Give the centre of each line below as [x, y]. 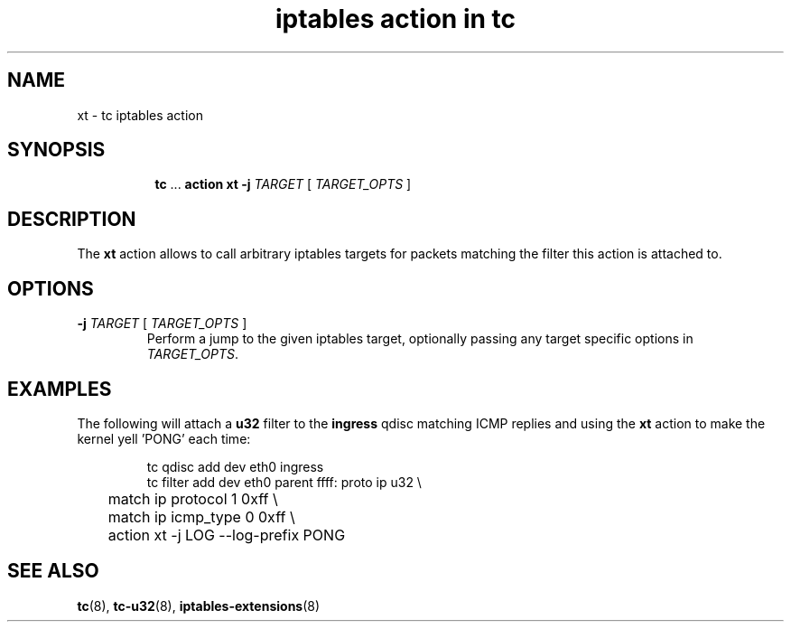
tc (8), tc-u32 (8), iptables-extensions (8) [199, 606]
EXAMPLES [60, 389]
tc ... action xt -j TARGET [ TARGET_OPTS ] [283, 184]
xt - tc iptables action [140, 115]
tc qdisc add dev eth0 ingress [235, 466]
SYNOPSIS [56, 150]
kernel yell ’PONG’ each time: [164, 438]
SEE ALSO [53, 571]
